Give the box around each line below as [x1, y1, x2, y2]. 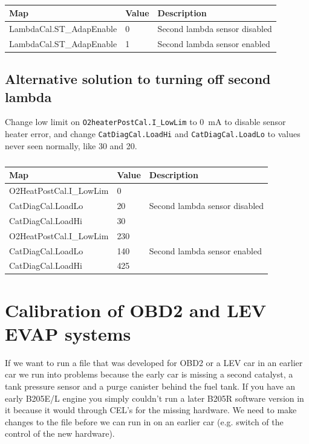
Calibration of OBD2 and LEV [5, 297, 267, 322]
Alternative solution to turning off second [5, 69, 271, 88]
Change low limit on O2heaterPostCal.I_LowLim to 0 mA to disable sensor [5, 115, 286, 128]
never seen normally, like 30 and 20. [5, 139, 137, 152]
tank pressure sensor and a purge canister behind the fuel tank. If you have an [5, 379, 296, 392]
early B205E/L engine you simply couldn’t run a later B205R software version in [5, 391, 304, 404]
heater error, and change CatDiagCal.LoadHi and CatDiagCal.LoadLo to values [5, 127, 301, 140]
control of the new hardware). [5, 427, 115, 440]
